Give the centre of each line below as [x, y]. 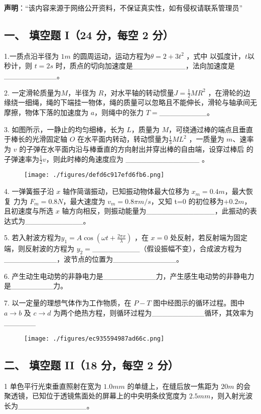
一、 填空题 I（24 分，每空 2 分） [89, 34]
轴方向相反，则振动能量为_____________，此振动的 [156, 211]
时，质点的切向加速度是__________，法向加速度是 [145, 66]
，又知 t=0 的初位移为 [187, 201]
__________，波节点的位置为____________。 [94, 259]
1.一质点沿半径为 [31, 56]
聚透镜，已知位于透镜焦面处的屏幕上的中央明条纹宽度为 [95, 396]
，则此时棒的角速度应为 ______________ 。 [127, 159]
